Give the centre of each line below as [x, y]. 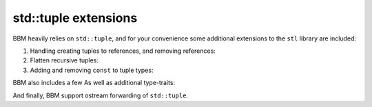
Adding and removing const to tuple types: [92, 70]
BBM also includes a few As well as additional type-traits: [94, 83]
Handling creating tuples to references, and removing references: [123, 51]
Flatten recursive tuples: [64, 60]
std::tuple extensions [75, 18]
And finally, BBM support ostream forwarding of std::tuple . [101, 95]
